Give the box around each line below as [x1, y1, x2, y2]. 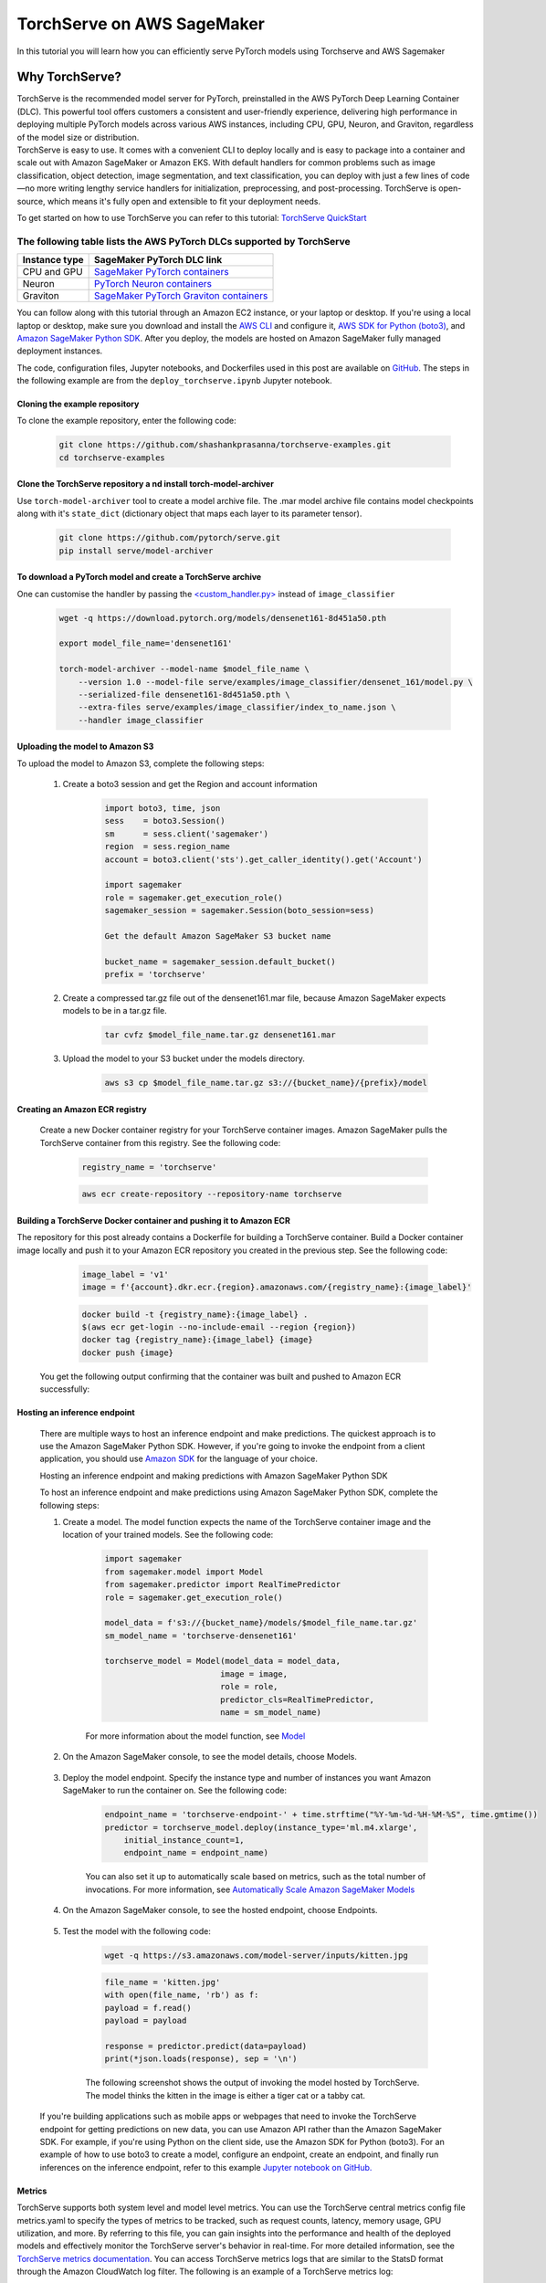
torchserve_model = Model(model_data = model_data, [104, 1656, 341, 1667]
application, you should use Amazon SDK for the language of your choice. [39, 1453, 319, 1465]
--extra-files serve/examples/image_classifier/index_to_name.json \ [78, 702, 396, 712]
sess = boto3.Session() [104, 815, 226, 826]
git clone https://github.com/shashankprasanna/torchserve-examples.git [58, 439, 392, 450]
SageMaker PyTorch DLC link [94, 254, 223, 267]
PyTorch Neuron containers [94, 278, 212, 290]
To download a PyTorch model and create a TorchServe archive [16, 572, 262, 583]
